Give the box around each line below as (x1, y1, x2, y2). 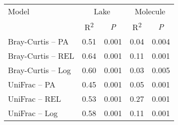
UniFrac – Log (8, 107, 58, 119)
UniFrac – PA (8, 79, 56, 90)
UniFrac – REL (8, 93, 61, 105)
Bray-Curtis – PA (8, 36, 69, 47)
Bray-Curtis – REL (8, 50, 74, 62)
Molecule (134, 5, 166, 17)
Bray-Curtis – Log (8, 64, 71, 76)
